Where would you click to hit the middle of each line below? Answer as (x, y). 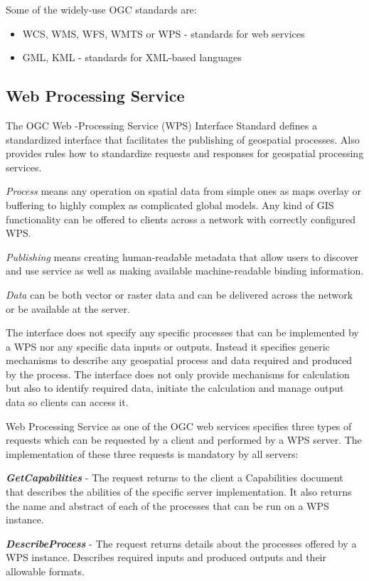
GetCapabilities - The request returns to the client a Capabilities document (175, 478)
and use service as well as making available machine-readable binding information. (185, 271)
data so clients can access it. (67, 402)
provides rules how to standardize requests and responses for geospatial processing (185, 153)
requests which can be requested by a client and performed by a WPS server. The (184, 440)
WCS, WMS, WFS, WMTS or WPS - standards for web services (164, 33)
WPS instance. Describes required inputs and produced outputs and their (166, 557)
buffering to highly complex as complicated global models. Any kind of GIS (170, 204)
